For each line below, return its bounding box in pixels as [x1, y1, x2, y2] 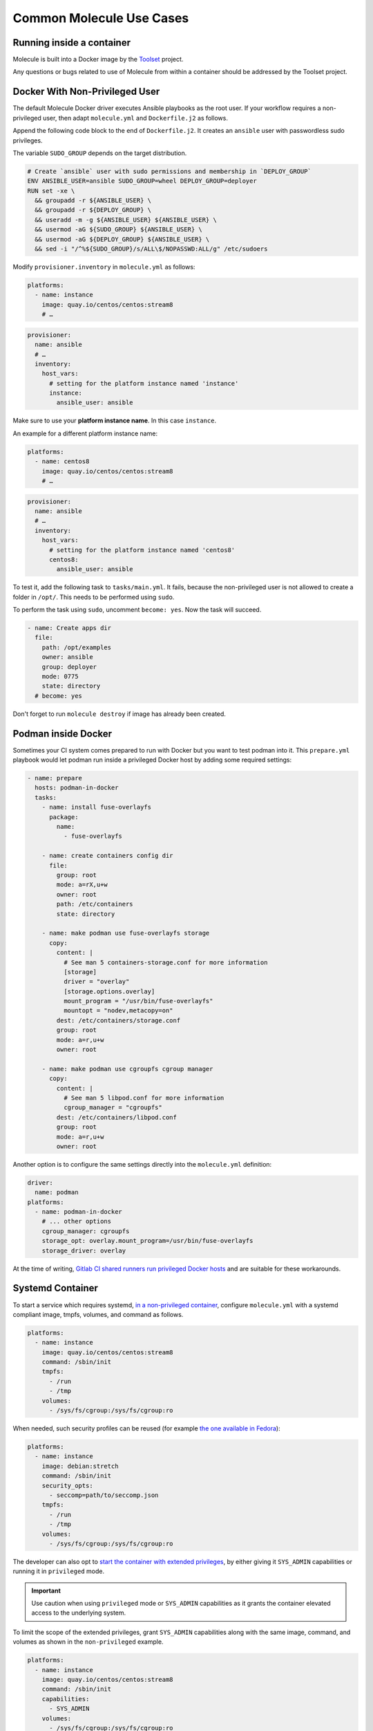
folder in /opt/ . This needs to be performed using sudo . [12, 593, 175, 601]
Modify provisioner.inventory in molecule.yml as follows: [12, 263, 195, 271]
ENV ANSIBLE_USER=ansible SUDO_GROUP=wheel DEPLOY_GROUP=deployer [27, 177, 257, 185]
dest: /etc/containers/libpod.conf [56, 1113, 178, 1121]
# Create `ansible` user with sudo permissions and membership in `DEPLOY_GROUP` [27, 167, 312, 175]
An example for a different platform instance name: [12, 429, 158, 438]
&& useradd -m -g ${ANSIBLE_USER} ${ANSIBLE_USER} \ [35, 215, 217, 224]
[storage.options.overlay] [63, 987, 155, 995]
